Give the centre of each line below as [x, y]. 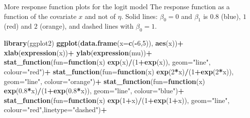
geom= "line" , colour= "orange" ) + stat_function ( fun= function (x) [105, 81]
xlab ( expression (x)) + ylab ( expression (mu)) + [78, 52]
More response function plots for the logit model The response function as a [117, 6]
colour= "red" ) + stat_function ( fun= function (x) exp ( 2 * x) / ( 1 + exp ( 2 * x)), [119, 71]
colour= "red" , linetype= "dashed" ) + [56, 110]
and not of [100, 16]
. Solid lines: [139, 16]
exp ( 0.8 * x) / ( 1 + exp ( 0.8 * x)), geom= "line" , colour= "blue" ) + [94, 91]
